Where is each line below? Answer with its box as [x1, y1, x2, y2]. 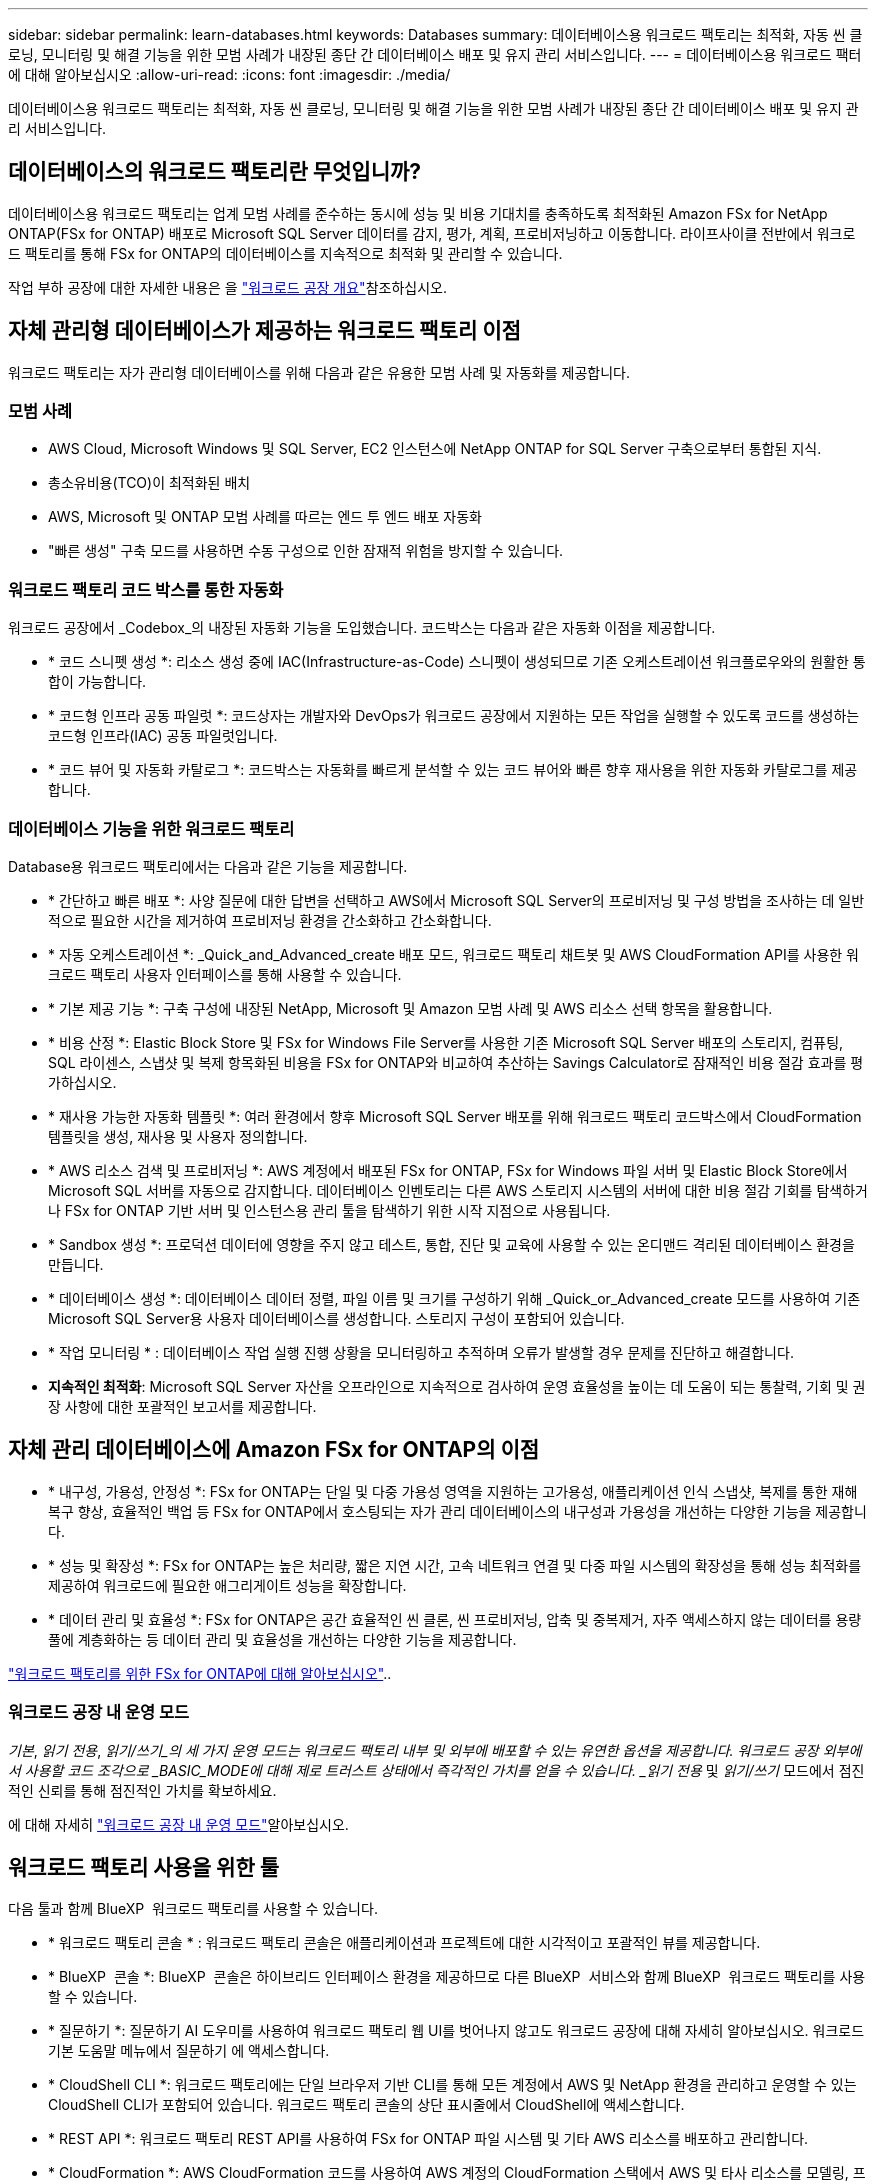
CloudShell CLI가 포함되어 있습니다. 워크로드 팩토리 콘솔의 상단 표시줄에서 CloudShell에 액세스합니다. [48, 2096, 685, 2114]
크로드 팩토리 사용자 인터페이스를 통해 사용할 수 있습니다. [48, 965, 402, 983]
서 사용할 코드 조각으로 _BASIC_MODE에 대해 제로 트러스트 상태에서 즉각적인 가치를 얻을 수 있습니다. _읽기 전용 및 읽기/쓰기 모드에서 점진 [8, 1761, 865, 1779]
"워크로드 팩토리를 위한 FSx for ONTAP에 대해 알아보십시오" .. [8, 1664, 392, 1682]
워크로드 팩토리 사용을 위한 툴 [8, 1854, 280, 1880]
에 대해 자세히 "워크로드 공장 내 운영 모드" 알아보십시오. [8, 1815, 349, 1833]
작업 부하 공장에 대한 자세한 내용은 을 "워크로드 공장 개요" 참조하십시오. [8, 278, 447, 296]
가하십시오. [48, 1073, 117, 1091]
